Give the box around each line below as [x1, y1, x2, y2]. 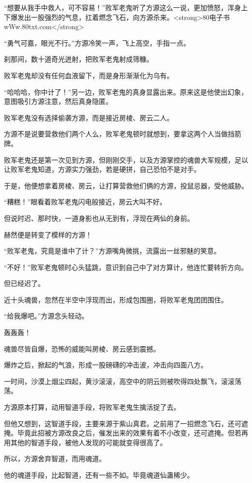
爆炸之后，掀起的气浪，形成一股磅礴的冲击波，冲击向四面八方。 [4, 360, 207, 370]
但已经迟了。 [4, 278, 45, 288]
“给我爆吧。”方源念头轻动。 [4, 311, 89, 321]
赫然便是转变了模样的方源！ [4, 229, 92, 239]
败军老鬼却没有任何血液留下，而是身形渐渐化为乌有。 [4, 70, 173, 80]
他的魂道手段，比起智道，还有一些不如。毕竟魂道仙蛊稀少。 [4, 470, 194, 480]
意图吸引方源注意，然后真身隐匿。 [4, 96, 112, 106]
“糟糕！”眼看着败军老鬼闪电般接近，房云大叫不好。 [4, 197, 167, 207]
